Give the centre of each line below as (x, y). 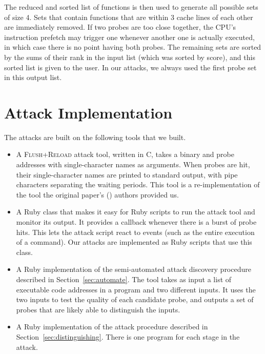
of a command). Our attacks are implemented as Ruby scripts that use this (134, 242)
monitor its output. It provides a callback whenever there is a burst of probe (136, 222)
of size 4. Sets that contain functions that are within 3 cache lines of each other (129, 17)
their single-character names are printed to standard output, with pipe (127, 174)
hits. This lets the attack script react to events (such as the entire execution (135, 232)
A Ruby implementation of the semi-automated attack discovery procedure (134, 269)
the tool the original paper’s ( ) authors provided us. (97, 194)
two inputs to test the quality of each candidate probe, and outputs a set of (135, 299)
